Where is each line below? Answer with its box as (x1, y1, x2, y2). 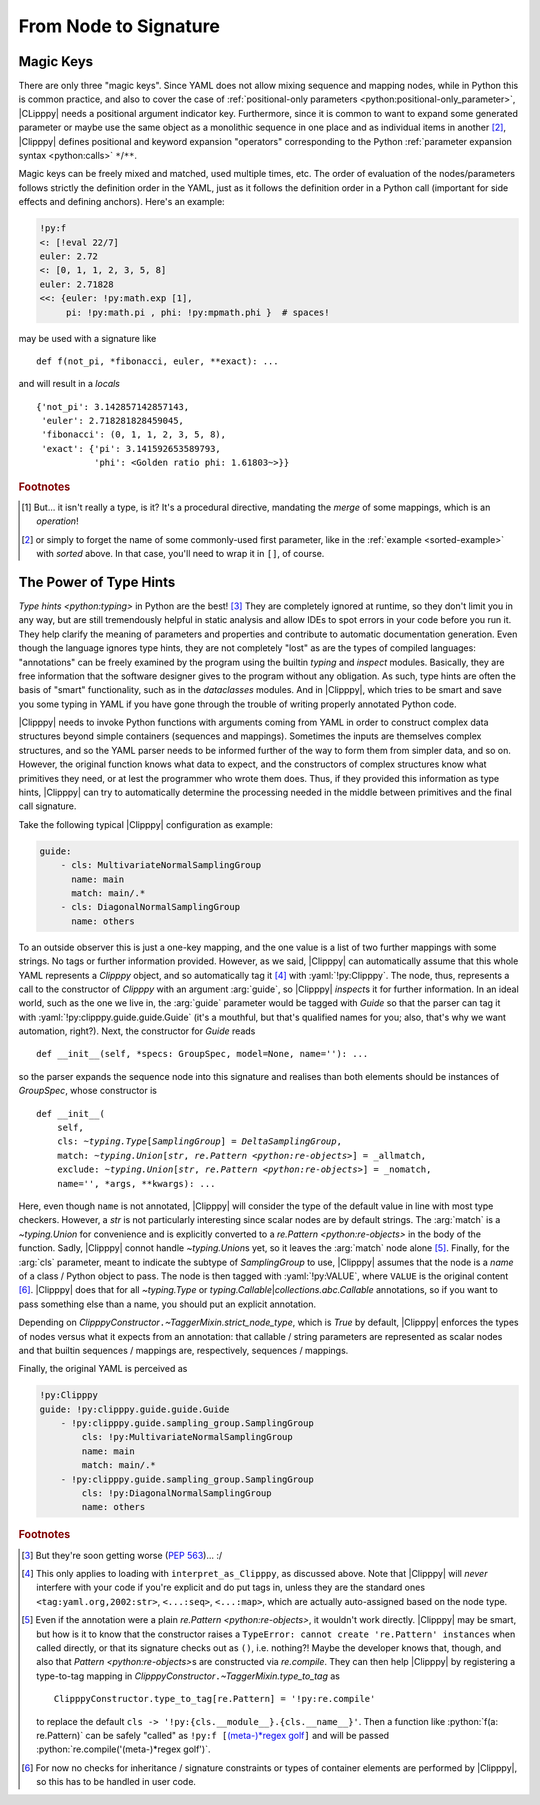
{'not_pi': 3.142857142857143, (36, 401, 190, 412)
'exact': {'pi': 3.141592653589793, (41, 443, 222, 454)
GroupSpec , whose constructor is (18, 1085, 157, 1097)
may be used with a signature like (18, 332, 157, 344)
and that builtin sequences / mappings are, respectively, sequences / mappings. (18, 1344, 349, 1356)
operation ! (36, 515, 79, 527)
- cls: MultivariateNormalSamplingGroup (60, 860, 262, 871)
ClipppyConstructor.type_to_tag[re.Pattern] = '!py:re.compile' (53, 1693, 376, 1705)
